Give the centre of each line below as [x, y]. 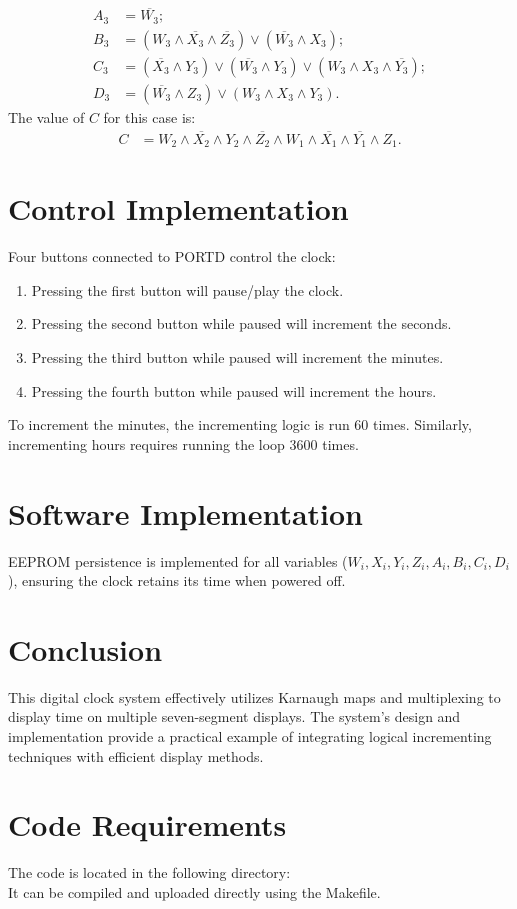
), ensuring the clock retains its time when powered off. [177, 580]
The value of [46, 116]
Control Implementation [178, 208]
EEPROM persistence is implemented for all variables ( [178, 560]
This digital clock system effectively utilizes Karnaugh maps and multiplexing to [254, 696]
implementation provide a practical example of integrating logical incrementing [250, 736]
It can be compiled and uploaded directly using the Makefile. [194, 891]
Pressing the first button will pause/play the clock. [187, 289]
